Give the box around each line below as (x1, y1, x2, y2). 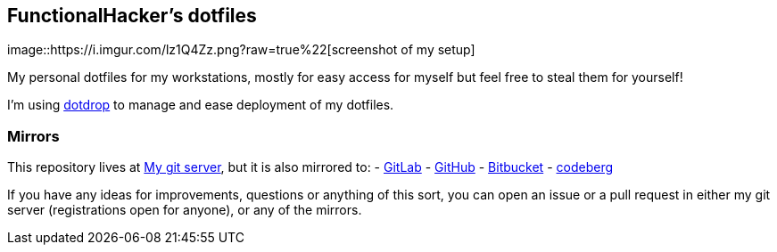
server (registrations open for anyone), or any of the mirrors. (7, 202, 362, 218)
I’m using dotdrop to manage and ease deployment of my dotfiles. (7, 97, 394, 113)
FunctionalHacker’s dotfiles (7, 4, 257, 27)
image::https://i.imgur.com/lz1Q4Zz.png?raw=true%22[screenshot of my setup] (7, 42, 475, 58)
